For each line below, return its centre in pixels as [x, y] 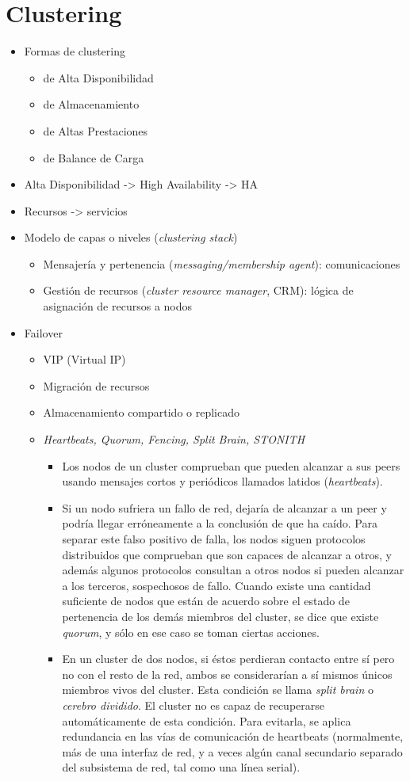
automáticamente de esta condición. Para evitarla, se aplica [207, 720]
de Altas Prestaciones [96, 130]
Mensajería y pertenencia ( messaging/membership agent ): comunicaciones [222, 263]
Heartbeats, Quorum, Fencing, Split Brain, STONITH [174, 439]
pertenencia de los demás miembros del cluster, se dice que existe [220, 616]
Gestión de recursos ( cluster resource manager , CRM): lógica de [198, 290]
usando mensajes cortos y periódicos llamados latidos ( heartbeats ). [222, 481]
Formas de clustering [75, 51]
